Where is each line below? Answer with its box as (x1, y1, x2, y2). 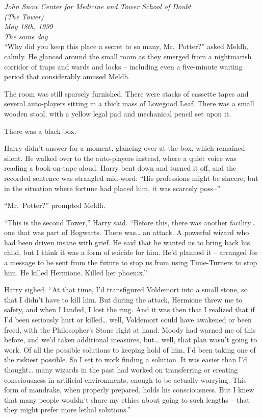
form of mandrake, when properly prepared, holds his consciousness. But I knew (4, 384, 254, 395)
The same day (4, 31, 48, 41)
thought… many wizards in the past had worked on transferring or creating (4, 364, 238, 375)
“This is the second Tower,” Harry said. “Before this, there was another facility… (4, 217, 256, 227)
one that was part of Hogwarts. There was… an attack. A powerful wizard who (4, 227, 249, 238)
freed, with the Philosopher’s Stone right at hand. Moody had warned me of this (4, 324, 256, 335)
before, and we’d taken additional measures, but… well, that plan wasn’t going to (4, 334, 257, 345)
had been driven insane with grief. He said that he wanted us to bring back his (4, 237, 250, 247)
